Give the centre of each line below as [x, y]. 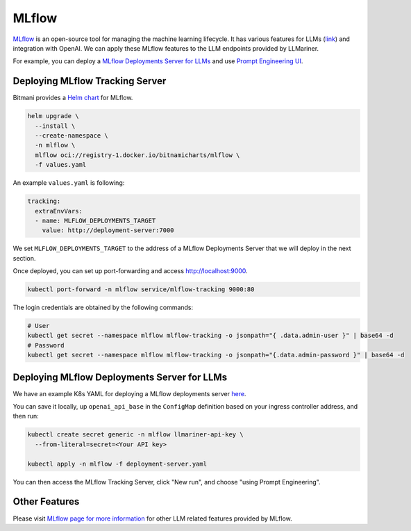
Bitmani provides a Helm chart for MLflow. [73, 98]
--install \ [55, 126]
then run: [26, 416]
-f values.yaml [61, 165]
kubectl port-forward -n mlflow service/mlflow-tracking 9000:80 [141, 289]
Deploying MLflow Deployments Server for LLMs [120, 377]
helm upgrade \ [53, 116]
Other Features [46, 501]
